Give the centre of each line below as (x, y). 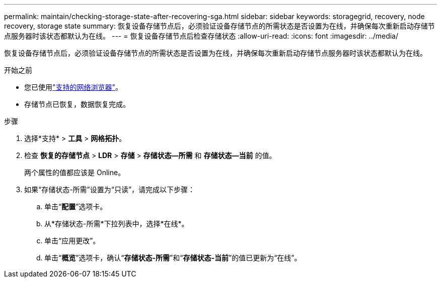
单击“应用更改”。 (72, 241)
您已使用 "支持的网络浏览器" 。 (73, 87)
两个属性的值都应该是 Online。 (75, 172)
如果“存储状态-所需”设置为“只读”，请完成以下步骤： (110, 189)
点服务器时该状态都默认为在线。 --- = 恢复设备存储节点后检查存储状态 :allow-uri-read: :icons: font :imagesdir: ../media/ (201, 36)
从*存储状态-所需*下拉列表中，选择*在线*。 (117, 224)
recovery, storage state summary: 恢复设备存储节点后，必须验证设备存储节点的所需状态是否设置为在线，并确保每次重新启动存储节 (219, 26)
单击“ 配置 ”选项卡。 (76, 206)
